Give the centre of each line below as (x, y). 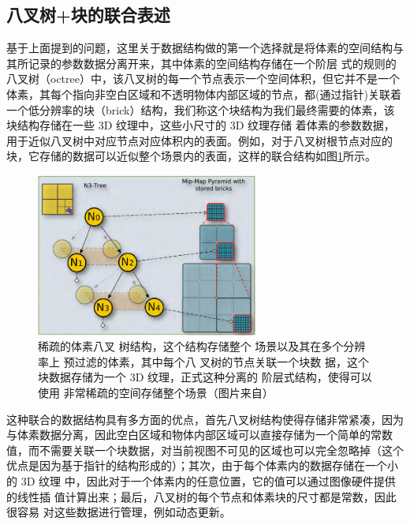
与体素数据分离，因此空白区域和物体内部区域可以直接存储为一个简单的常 (194, 435)
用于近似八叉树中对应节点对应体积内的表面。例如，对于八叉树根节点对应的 (199, 140)
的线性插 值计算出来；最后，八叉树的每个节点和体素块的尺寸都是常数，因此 (201, 496)
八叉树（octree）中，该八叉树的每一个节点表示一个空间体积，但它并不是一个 (203, 79)
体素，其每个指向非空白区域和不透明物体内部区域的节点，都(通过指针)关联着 (204, 94)
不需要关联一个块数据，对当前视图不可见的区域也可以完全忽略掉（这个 (221, 450)
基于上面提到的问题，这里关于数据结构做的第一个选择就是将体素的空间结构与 (205, 48)
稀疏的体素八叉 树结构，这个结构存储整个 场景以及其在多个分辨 (202, 346)
